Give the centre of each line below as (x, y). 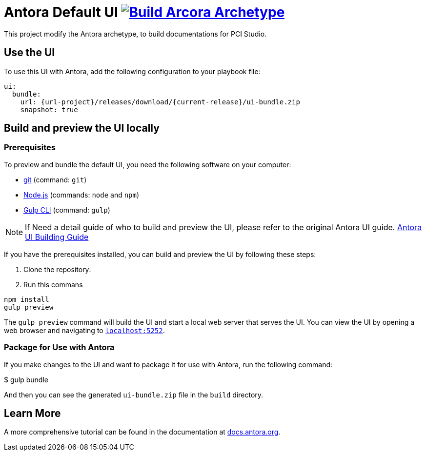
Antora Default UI (61, 12)
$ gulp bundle (26, 379)
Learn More (32, 413)
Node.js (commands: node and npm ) (81, 195)
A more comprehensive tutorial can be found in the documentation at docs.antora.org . (142, 432)
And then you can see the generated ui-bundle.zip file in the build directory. (134, 395)
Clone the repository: (57, 269)
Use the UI (30, 53)
